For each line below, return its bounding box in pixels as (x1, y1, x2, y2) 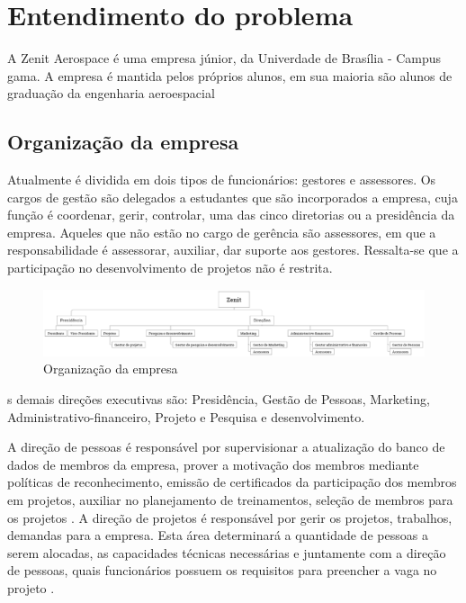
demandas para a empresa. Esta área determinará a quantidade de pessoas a (7, 526, 428, 544)
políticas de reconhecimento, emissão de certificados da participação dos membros (7, 472, 457, 491)
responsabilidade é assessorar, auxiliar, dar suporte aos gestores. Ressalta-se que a (7, 240, 459, 259)
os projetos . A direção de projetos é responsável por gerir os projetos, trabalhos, (7, 508, 453, 526)
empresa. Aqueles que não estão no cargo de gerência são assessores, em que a (7, 222, 436, 241)
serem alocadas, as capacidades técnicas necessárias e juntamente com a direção (7, 543, 446, 562)
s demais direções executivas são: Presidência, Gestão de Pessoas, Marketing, (7, 389, 430, 408)
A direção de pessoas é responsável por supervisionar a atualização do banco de (7, 437, 445, 456)
